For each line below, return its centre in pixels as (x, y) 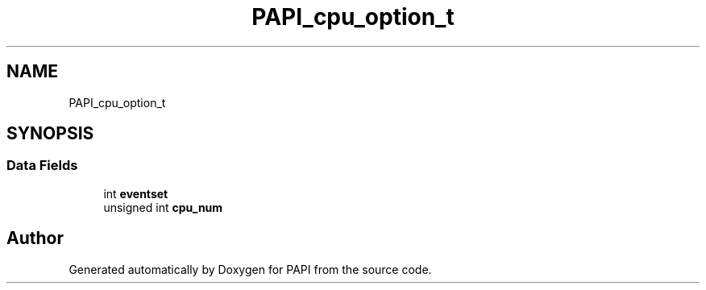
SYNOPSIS (50, 134)
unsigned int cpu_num (163, 207)
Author (35, 238)
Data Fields (42, 166)
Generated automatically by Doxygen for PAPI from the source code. (250, 269)
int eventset (136, 193)
